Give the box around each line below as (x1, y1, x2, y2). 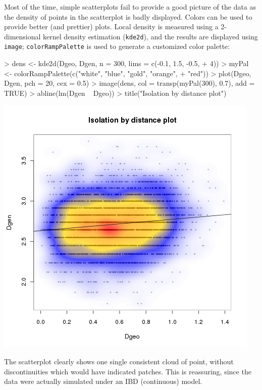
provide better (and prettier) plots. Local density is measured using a (4, 21, 219, 32)
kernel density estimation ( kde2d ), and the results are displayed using (43, 31, 258, 41)
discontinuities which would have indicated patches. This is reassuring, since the (4, 366, 251, 376)
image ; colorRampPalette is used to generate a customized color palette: (4, 41, 230, 51)
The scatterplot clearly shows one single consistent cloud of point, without (4, 356, 234, 367)
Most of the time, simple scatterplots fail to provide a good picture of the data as (4, 2, 256, 12)
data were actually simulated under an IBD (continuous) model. (4, 376, 202, 386)
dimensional (4, 31, 41, 41)
